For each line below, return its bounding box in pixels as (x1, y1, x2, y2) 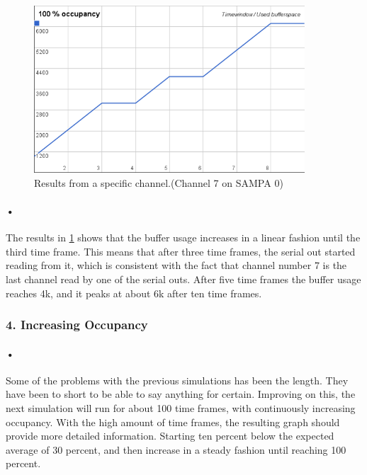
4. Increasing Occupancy (6, 316, 148, 333)
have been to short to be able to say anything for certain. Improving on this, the (6, 387, 356, 401)
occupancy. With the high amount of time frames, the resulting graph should (6, 414, 340, 429)
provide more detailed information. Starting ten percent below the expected (6, 428, 334, 443)
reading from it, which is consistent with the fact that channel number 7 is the (6, 258, 347, 273)
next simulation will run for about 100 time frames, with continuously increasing (6, 400, 356, 415)
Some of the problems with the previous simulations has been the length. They (6, 372, 349, 387)
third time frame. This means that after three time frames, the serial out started (6, 244, 356, 258)
